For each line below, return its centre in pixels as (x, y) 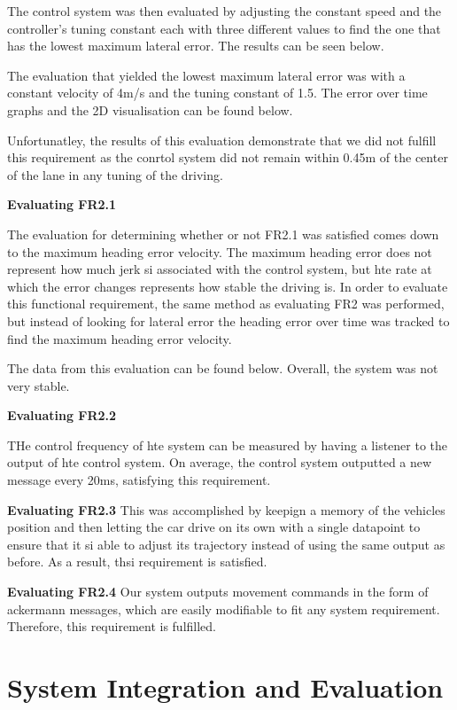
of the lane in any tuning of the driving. (115, 174)
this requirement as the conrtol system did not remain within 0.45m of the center (228, 157)
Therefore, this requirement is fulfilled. (112, 626)
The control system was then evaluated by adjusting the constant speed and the (225, 11)
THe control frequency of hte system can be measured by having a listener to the (228, 445)
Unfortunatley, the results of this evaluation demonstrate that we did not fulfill (222, 140)
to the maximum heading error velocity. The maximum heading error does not (220, 251)
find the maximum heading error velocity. (120, 338)
